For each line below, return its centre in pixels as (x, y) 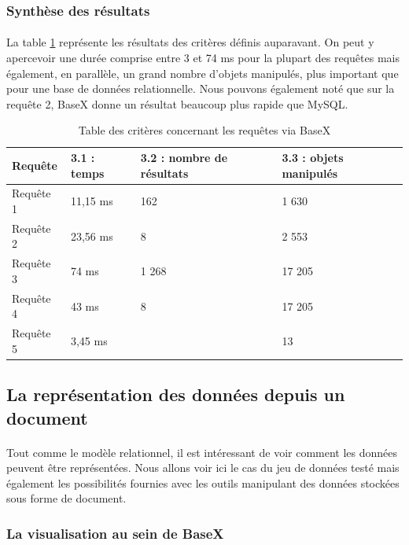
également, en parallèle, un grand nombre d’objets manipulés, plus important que (203, 73)
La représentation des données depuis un (176, 394)
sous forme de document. (66, 498)
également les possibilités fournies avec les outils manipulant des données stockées (203, 482)
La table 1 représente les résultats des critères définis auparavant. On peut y (190, 42)
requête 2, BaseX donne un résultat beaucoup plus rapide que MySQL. (177, 103)
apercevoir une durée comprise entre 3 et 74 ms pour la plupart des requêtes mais (203, 58)
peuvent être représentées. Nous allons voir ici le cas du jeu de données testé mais (203, 468)
